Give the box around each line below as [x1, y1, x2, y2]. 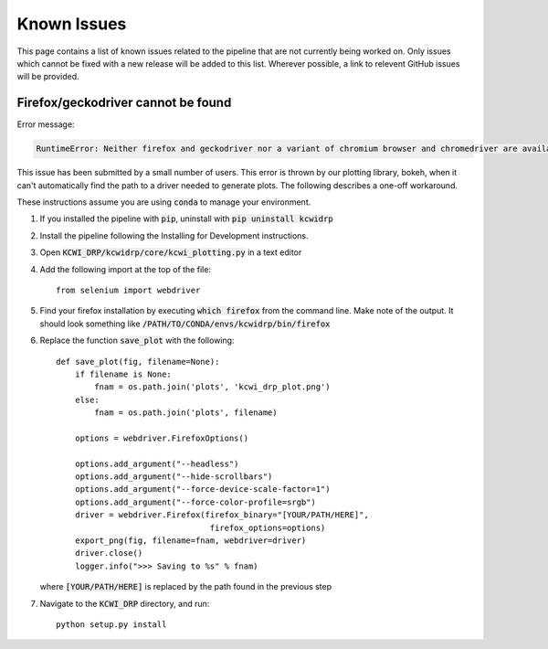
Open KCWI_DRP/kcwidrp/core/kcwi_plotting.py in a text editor [39, 247, 302, 258]
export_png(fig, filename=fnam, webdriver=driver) [74, 535, 307, 546]
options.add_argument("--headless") [74, 458, 239, 469]
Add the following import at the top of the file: [39, 263, 212, 274]
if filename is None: [74, 368, 173, 379]
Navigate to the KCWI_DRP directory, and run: [39, 598, 210, 609]
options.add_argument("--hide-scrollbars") [74, 472, 273, 482]
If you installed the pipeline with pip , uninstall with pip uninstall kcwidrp [39, 213, 333, 224]
